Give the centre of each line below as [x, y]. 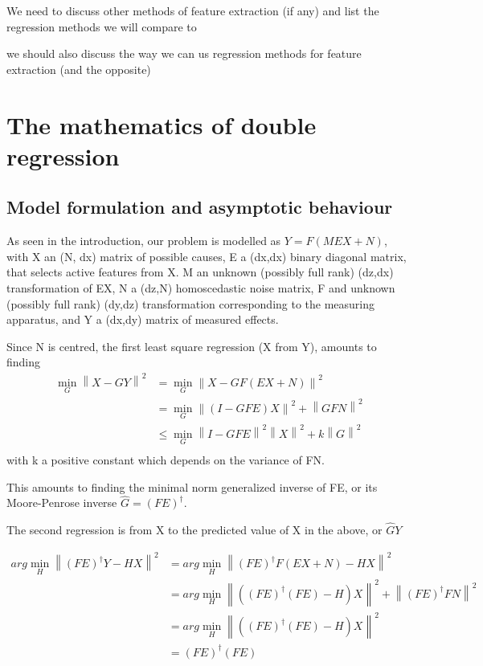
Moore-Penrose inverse [62, 503]
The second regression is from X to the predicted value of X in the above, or [194, 530]
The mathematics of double [162, 124]
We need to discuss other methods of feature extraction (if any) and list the [193, 10]
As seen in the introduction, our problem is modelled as [144, 241]
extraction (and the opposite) [79, 69]
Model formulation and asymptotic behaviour [200, 207]
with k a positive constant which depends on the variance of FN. [166, 459]
